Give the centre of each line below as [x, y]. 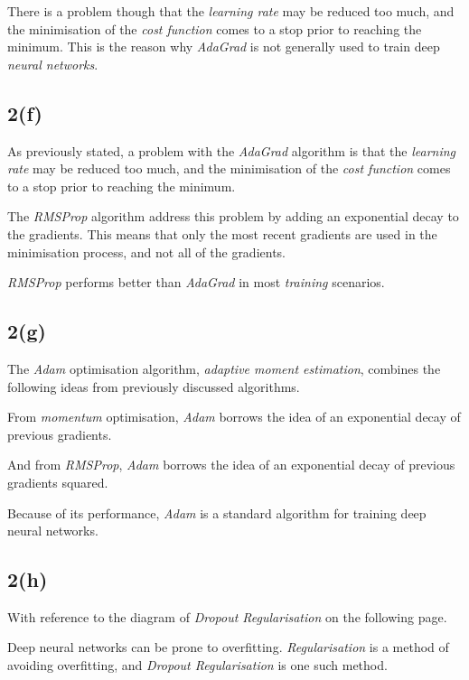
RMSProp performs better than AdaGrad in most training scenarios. [196, 282]
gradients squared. [58, 482]
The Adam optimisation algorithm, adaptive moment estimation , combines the [224, 368]
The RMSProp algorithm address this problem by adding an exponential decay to [233, 216]
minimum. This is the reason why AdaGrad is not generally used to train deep [224, 47]
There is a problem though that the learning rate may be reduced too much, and [231, 11]
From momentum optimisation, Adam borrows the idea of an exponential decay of [234, 417]
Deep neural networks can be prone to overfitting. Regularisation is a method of [228, 647]
